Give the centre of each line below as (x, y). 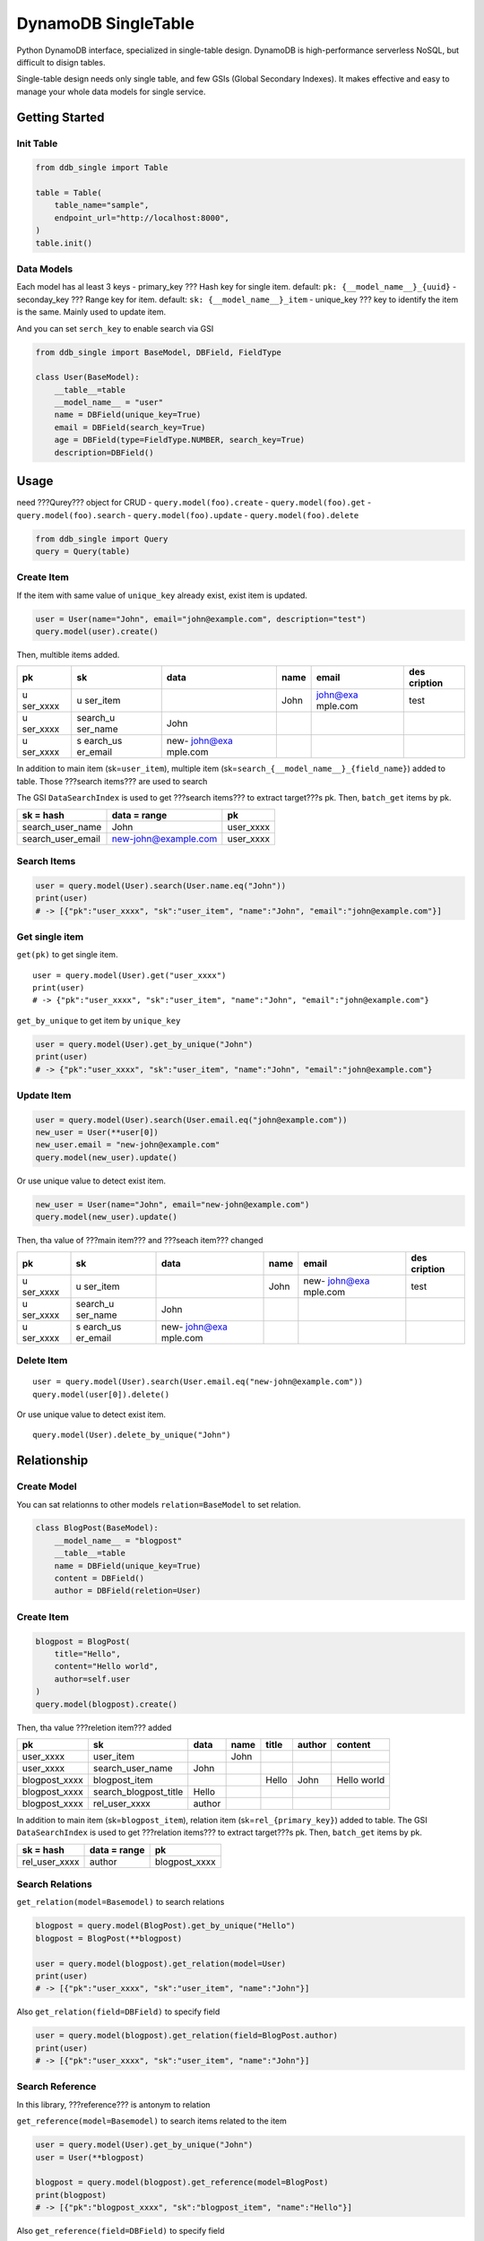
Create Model (47, 1486)
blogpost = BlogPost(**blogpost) (109, 1938)
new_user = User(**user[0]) (97, 1133)
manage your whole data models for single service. (111, 91)
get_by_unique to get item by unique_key (99, 1020)
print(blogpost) (71, 2195)
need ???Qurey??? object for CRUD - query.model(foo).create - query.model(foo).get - (194, 503)
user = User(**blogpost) (90, 2157)
